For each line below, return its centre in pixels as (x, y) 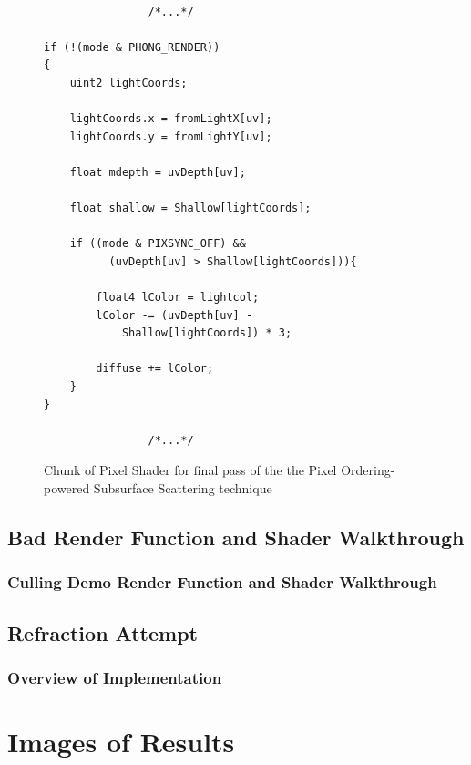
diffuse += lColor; (155, 369)
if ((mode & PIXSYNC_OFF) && (158, 244)
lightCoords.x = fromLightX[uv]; (171, 119)
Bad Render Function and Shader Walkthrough (236, 538)
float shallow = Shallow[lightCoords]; (190, 208)
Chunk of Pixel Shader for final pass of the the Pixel (190, 470)
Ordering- (368, 470)
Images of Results (121, 742)
